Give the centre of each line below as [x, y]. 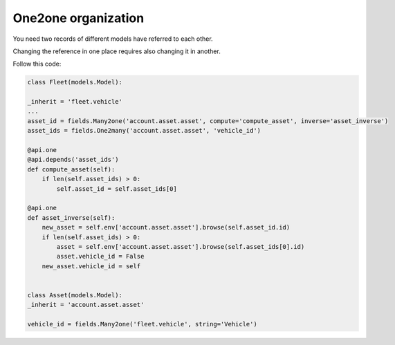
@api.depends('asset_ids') [73, 160]
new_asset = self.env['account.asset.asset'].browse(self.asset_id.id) [166, 227]
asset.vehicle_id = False [100, 257]
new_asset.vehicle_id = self [91, 266]
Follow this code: [37, 64]
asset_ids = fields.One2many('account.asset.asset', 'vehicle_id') [144, 131]
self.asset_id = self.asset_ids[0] [117, 189]
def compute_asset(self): [71, 169]
